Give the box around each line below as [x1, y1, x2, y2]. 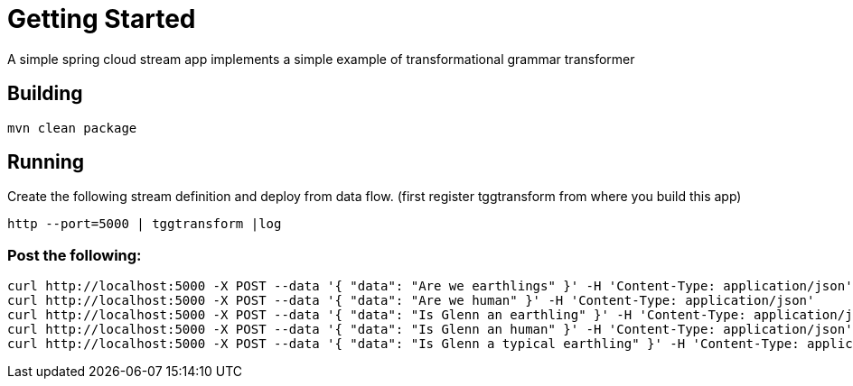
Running [7, 151, 85, 174]
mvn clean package [7, 120, 137, 135]
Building [7, 82, 83, 106]
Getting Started [7, 4, 196, 34]
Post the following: [7, 245, 142, 264]
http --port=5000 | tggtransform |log [7, 216, 282, 232]
